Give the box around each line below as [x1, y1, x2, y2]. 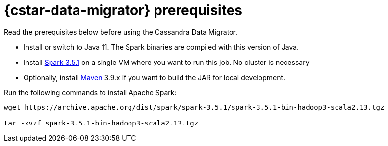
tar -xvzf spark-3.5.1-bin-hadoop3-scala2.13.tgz [4, 119, 199, 127]
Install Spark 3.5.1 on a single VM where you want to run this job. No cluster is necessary [24, 58, 310, 66]
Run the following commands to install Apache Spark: [4, 88, 177, 97]
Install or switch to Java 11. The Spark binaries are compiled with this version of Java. [24, 42, 299, 51]
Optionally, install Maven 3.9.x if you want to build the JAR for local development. [24, 73, 285, 82]
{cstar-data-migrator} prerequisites [4, 2, 243, 19]
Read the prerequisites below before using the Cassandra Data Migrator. [4, 27, 237, 36]
